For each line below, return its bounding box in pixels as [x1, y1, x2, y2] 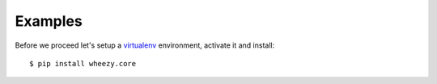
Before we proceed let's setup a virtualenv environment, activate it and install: [15, 40, 275, 50]
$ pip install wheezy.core [29, 59, 137, 68]
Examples [15, 12, 83, 30]
